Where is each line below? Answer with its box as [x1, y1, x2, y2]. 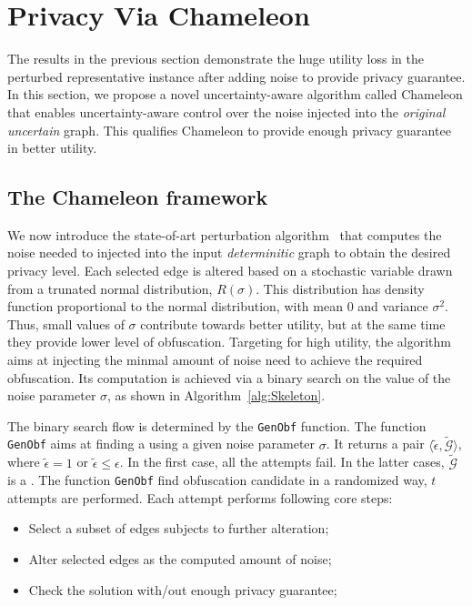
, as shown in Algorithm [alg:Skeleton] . [107, 386, 326, 405]
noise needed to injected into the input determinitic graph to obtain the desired [7, 243, 451, 262]
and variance [357, 297, 428, 316]
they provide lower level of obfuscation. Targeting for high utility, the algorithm [7, 332, 451, 351]
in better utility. [7, 138, 97, 157]
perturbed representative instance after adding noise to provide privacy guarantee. [7, 66, 466, 86]
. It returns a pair [326, 434, 425, 453]
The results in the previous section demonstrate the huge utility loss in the [7, 49, 424, 68]
